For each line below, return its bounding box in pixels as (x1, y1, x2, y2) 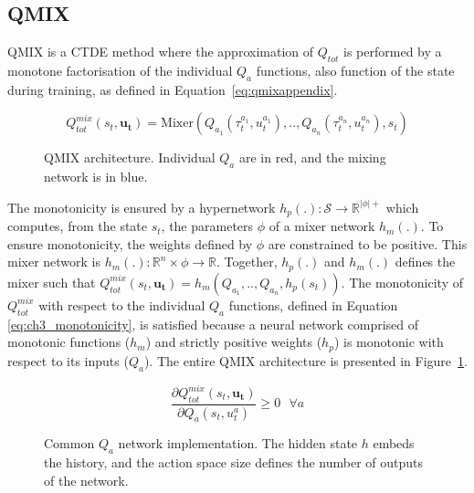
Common (44, 434, 95, 453)
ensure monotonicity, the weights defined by (7, 234, 253, 253)
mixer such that (7, 272, 96, 291)
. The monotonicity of (341, 272, 464, 291)
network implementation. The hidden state (118, 434, 358, 453)
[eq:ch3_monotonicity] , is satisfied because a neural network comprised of (7, 314, 419, 333)
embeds (373, 434, 415, 453)
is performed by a (343, 42, 442, 61)
